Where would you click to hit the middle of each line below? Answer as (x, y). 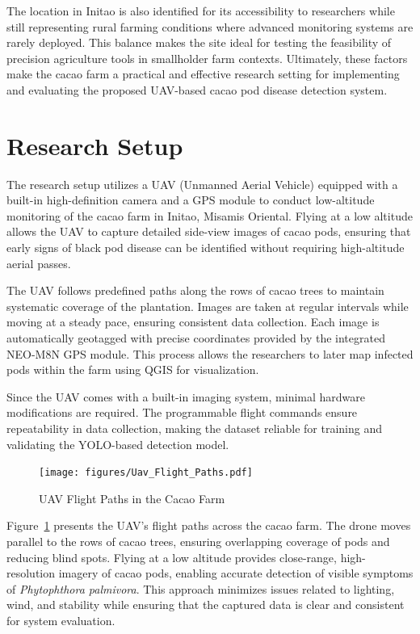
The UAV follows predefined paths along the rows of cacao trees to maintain (195, 290)
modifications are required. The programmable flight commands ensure (182, 412)
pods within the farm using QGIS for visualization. (133, 369)
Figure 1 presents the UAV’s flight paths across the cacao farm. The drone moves (209, 525)
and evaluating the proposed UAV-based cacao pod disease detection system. (197, 89)
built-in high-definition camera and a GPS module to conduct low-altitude (191, 200)
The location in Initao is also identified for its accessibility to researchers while (201, 10)
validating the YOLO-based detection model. (118, 444)
